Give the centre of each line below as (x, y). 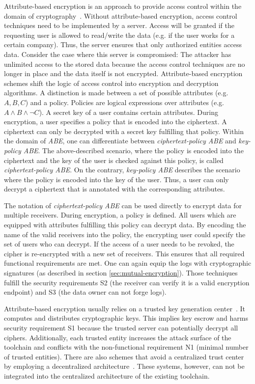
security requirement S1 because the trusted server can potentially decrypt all (121, 328)
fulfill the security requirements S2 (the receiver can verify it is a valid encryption (127, 282)
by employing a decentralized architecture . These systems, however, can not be (124, 366)
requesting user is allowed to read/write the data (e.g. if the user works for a (119, 35)
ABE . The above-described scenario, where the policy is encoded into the (133, 150)
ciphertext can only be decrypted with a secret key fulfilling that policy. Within (124, 131)
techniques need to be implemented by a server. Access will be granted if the (119, 25)
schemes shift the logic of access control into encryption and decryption (111, 83)
